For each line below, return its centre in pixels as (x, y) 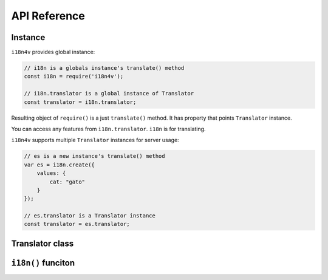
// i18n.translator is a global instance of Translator (109, 94)
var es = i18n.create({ (60, 165)
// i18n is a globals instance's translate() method (104, 68)
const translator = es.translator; (77, 224)
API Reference (48, 16)
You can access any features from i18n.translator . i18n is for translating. (108, 129)
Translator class (43, 243)
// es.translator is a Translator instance (90, 216)
